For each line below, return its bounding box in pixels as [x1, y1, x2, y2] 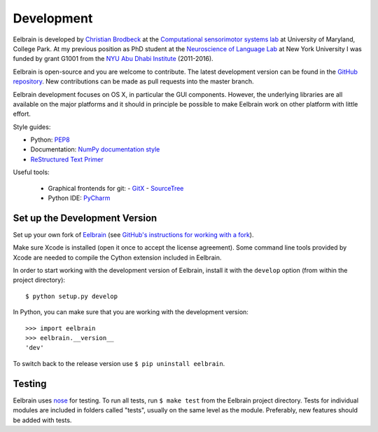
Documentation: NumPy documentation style [30, 145, 160, 154]
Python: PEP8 [30, 135, 70, 144]
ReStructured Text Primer [30, 155, 104, 163]
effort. [13, 109, 31, 119]
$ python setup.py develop [25, 292, 118, 300]
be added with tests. [13, 416, 72, 424]
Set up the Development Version [13, 212, 157, 224]
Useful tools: [13, 168, 50, 177]
